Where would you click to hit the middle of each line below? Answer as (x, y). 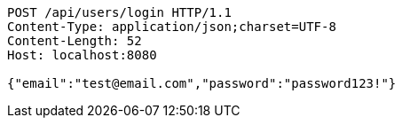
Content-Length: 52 (75, 41)
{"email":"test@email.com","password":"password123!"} (202, 83)
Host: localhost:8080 (82, 55)
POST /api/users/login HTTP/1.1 (119, 12)
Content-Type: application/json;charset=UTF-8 (172, 27)
